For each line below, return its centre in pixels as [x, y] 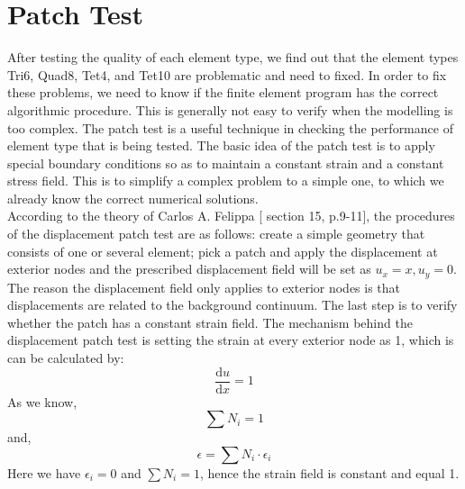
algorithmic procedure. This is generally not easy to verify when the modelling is [230, 109]
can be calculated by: [66, 358]
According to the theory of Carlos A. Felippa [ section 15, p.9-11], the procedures [231, 216]
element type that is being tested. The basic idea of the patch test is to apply [221, 145]
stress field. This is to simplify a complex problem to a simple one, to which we [226, 181]
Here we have [44, 472]
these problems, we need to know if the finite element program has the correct [223, 92]
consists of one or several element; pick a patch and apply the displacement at [223, 251]
